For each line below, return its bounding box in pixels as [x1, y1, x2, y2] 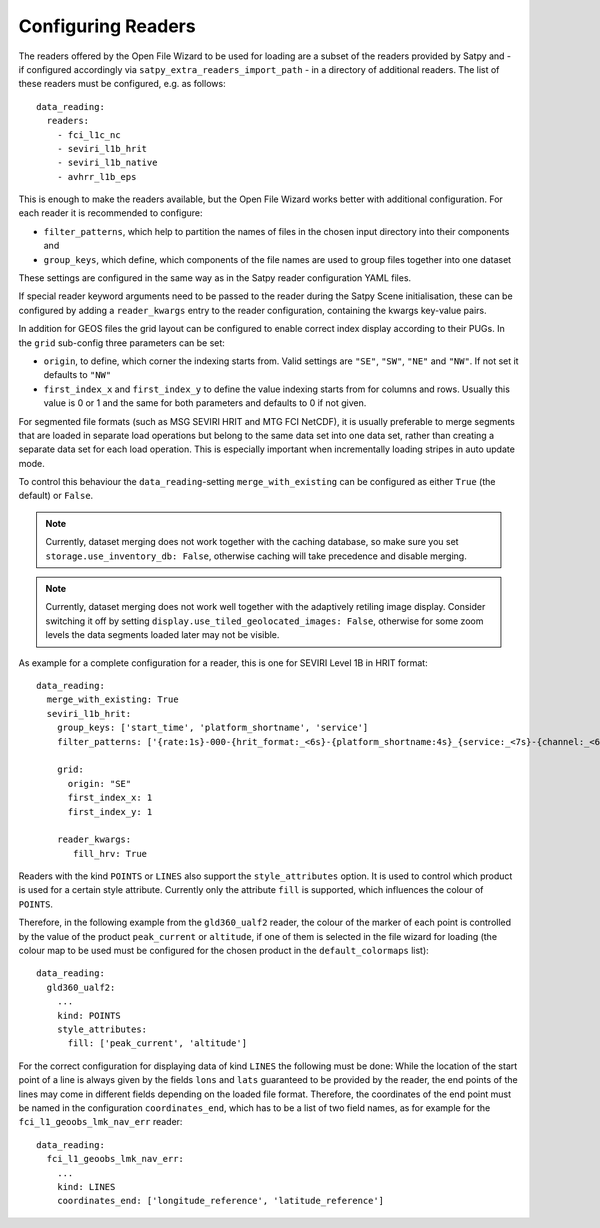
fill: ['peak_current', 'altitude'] [67, 1038, 248, 1049]
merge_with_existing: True [46, 694, 179, 705]
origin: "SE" [67, 778, 132, 789]
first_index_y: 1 [67, 806, 153, 817]
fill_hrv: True [73, 848, 148, 859]
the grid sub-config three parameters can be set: [18, 336, 225, 349]
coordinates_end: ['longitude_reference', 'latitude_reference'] [56, 1195, 385, 1207]
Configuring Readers [18, 15, 196, 37]
